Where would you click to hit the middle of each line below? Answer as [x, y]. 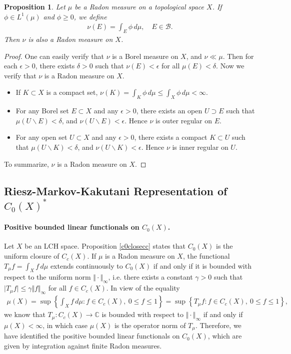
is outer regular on [184, 120]
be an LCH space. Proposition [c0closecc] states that [105, 246]
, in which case [65, 325]
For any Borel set [42, 111]
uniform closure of [32, 256]
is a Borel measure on [145, 56]
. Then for [238, 56]
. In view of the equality [143, 288]
